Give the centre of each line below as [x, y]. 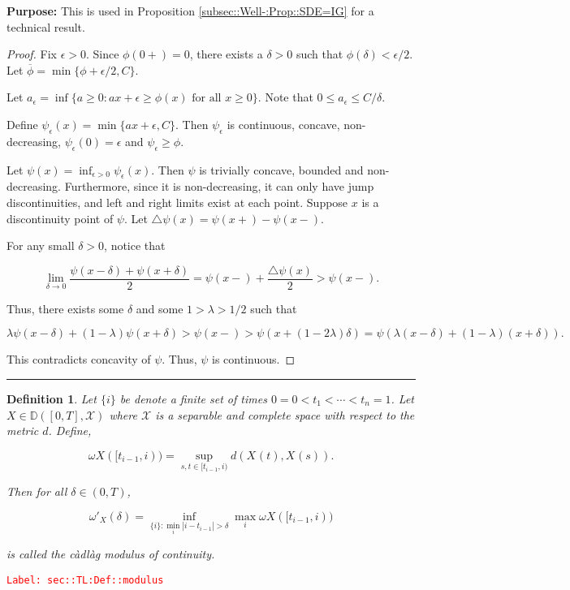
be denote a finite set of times [193, 398]
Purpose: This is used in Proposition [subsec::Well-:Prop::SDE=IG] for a [190, 11]
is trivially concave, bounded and [281, 169]
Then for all [37, 491]
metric [23, 431]
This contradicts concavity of [79, 359]
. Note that [285, 97]
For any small [41, 245]
